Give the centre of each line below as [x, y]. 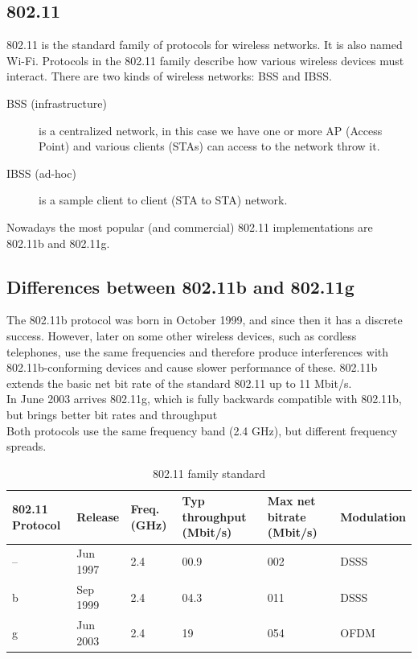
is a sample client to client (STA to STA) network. [163, 200]
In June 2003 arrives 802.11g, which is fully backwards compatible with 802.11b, [204, 399]
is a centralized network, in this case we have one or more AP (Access [211, 130]
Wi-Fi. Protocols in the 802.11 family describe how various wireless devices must [205, 60]
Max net [291, 501]
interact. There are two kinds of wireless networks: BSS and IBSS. [169, 76]
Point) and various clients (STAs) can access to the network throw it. [209, 146]
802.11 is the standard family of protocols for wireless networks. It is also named [205, 45]
